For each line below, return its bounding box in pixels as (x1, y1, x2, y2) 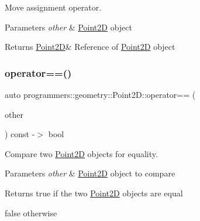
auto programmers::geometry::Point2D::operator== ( (5, 89, 196, 100)
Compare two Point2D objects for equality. (5, 147, 158, 159)
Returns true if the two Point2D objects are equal (5, 186, 183, 199)
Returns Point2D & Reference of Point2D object (5, 40, 175, 53)
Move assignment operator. (5, 1, 102, 13)
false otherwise (5, 206, 57, 219)
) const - (5, 128, 35, 140)
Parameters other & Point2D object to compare (5, 167, 175, 179)
